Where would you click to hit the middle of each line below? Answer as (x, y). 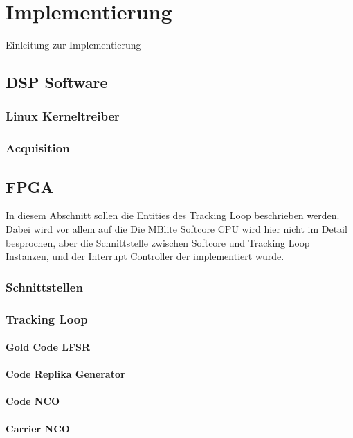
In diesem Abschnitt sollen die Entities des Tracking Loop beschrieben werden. (173, 215)
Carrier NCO (38, 428)
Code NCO (33, 401)
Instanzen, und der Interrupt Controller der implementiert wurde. (145, 256)
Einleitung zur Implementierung (73, 45)
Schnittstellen (44, 287)
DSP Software (57, 82)
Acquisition (38, 148)
